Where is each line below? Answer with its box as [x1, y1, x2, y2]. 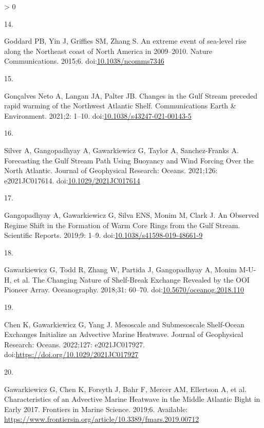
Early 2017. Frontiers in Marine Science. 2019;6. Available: [4, 403, 188, 414]
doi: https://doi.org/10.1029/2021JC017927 [4, 349, 139, 360]
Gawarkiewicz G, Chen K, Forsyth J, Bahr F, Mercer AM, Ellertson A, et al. [4, 383, 247, 394]
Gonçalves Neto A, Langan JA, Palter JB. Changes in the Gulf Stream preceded [4, 90, 258, 101]
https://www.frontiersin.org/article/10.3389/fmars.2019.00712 [4, 414, 199, 424]
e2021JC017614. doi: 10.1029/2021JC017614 [4, 175, 140, 185]
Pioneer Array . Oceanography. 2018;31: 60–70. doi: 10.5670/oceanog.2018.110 [4, 284, 244, 295]
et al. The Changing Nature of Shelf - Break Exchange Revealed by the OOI [14, 274, 250, 285]
